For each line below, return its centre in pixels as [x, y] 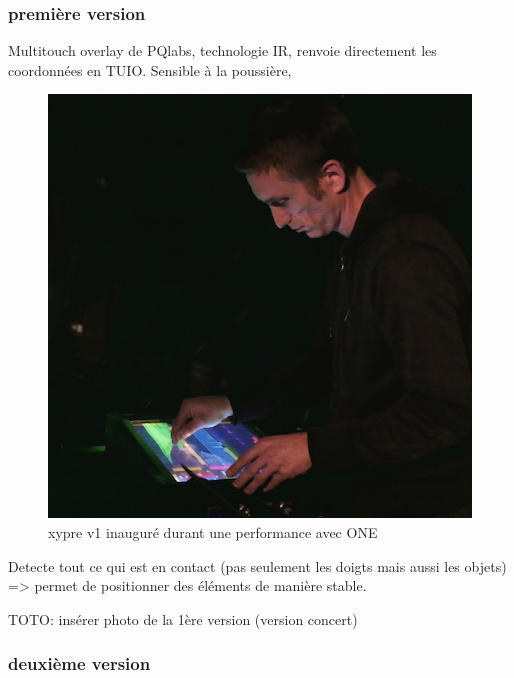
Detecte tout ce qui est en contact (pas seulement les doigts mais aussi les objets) [257, 565]
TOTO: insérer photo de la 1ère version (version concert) [183, 618]
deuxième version [79, 663]
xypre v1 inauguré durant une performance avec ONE [213, 532]
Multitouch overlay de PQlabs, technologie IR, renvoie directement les [222, 50]
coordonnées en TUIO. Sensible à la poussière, [150, 69]
